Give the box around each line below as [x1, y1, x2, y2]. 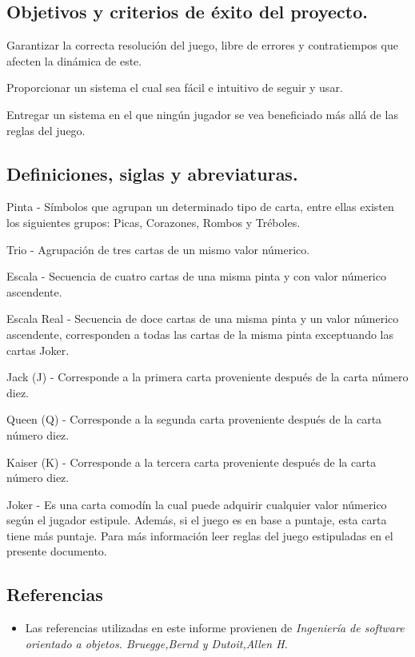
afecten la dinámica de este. [6, 52, 142, 69]
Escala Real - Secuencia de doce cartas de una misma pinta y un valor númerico [6, 310, 399, 327]
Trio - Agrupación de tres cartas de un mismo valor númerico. [6, 241, 310, 257]
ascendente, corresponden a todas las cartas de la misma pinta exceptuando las [6, 325, 394, 342]
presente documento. [6, 543, 107, 559]
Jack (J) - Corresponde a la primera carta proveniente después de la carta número [6, 368, 409, 385]
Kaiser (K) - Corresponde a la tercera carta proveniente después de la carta [6, 453, 377, 470]
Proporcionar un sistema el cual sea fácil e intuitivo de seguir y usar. [6, 79, 343, 96]
